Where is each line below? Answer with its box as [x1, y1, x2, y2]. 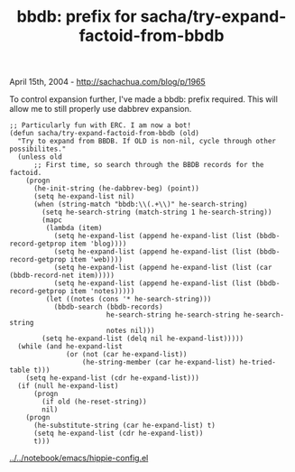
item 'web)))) [69, 255, 124, 264]
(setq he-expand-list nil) [32, 192, 135, 201]
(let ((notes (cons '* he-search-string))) [45, 295, 212, 304]
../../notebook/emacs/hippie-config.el [9, 453, 149, 464]
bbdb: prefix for [16, 6, 137, 27]
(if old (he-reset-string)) [41, 397, 147, 407]
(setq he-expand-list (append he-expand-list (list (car [53, 264, 272, 273]
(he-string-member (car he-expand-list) [81, 358, 236, 367]
